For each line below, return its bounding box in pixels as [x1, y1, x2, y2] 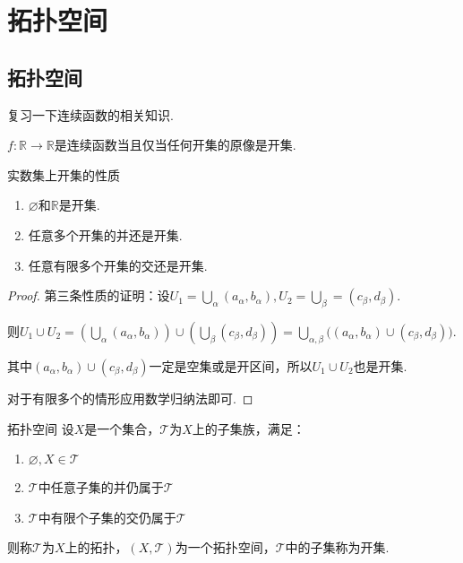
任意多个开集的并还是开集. [28, 225, 183, 244]
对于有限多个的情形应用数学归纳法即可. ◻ [7, 388, 253, 407]
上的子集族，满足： [192, 419, 305, 437]
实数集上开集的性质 [7, 165, 120, 184]
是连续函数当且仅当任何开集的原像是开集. [54, 135, 296, 154]
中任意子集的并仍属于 [38, 478, 164, 497]
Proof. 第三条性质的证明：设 [7, 286, 170, 305]
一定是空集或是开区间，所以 [149, 356, 313, 375]
